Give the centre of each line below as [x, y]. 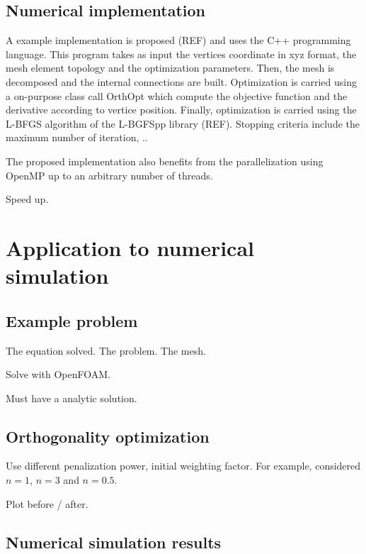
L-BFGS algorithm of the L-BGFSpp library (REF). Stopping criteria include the [183, 123]
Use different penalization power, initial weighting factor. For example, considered [183, 466]
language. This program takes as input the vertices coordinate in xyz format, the [181, 54]
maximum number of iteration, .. [77, 137]
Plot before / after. [47, 503]
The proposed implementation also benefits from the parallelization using [165, 161]
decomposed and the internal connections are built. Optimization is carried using [181, 81]
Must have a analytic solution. [72, 398]
